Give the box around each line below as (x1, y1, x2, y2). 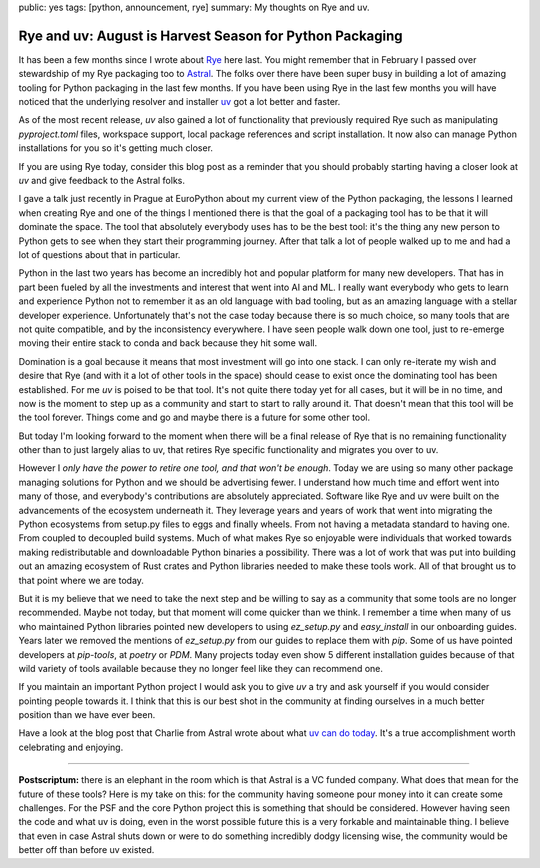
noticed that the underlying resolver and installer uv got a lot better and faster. (18, 96, 341, 108)
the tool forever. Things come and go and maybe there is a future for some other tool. (18, 411, 371, 424)
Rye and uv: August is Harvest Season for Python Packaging (18, 27, 404, 44)
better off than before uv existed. (18, 844, 155, 856)
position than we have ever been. (18, 709, 156, 721)
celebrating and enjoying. (18, 741, 124, 753)
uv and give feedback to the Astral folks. (18, 175, 185, 187)
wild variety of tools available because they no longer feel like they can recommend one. (18, 662, 384, 674)
